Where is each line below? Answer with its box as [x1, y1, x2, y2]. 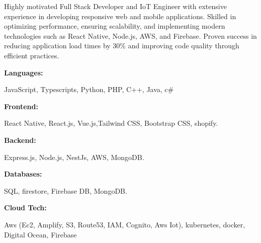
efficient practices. [4, 50, 59, 60]
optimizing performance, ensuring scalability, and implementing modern [4, 21, 225, 31]
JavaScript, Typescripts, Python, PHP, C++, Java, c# [4, 84, 174, 95]
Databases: [4, 169, 42, 179]
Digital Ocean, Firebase [4, 229, 77, 239]
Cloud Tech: [4, 202, 47, 213]
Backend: [4, 134, 36, 145]
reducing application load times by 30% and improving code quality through [4, 40, 239, 51]
